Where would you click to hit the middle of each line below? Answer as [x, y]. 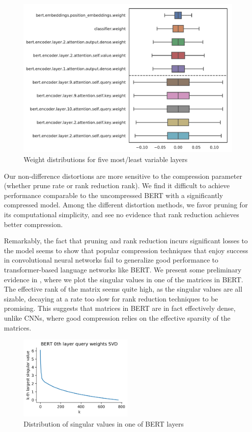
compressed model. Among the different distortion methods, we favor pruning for [126, 205]
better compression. [33, 224]
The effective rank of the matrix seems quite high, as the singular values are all [123, 289]
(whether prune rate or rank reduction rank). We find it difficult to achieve [117, 185]
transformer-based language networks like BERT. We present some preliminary [123, 269]
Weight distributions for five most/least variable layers [106, 159]
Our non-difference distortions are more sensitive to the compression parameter [123, 176]
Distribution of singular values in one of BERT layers [104, 423]
